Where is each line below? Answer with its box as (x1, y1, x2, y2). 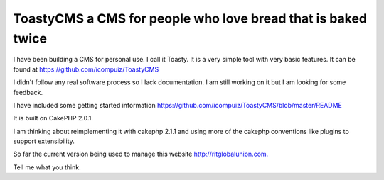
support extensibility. (13, 137, 75, 145)
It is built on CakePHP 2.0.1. (13, 114, 94, 123)
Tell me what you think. (13, 163, 81, 171)
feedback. (13, 88, 43, 96)
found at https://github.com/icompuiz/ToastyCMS (13, 64, 159, 74)
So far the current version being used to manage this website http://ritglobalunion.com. (13, 150, 269, 159)
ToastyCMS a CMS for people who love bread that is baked (13, 11, 368, 26)
